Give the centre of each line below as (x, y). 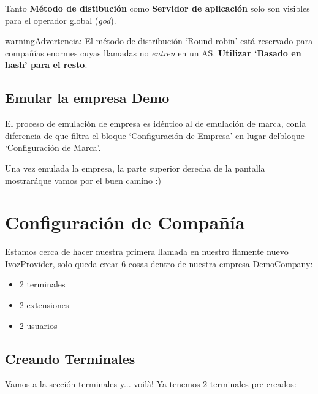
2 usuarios (38, 325)
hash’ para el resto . (46, 65)
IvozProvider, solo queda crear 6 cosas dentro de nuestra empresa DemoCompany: (159, 263)
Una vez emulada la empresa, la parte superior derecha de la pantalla (135, 168)
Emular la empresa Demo (87, 98)
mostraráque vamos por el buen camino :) (83, 180)
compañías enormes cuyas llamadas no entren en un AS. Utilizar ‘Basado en (153, 52)
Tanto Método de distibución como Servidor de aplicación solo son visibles (157, 8)
